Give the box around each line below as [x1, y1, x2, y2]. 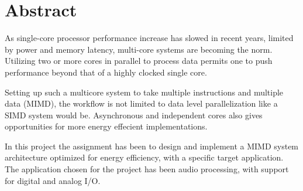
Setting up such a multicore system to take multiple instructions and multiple [5, 86, 284, 98]
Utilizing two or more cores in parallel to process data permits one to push [5, 54, 273, 67]
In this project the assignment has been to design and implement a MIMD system [5, 139, 299, 152]
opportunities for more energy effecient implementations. [5, 120, 208, 132]
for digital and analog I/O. [5, 174, 101, 186]
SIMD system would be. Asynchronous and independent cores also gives [5, 108, 263, 121]
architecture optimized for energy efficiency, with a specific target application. [5, 151, 284, 163]
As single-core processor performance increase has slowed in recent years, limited [5, 32, 294, 44]
